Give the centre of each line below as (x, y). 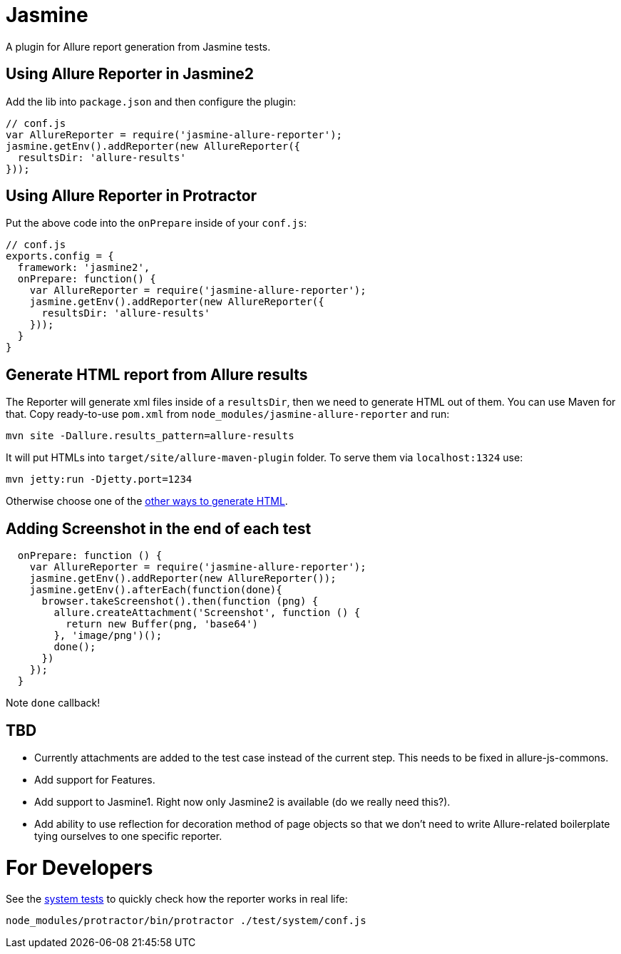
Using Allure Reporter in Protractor (132, 196)
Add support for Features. (95, 779)
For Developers (79, 867)
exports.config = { (60, 256)
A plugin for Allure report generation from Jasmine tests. (138, 46)
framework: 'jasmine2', (84, 268)
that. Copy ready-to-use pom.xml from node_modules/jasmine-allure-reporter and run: (228, 414)
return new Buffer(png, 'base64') (162, 624)
